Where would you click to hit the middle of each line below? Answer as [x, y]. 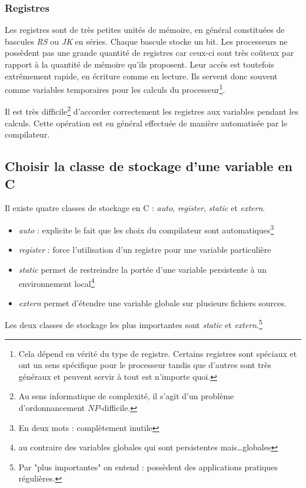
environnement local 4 [56, 282]
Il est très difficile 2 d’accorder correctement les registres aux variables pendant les [152, 111]
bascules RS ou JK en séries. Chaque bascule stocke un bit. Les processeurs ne [146, 41]
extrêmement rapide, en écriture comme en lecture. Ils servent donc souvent [141, 76]
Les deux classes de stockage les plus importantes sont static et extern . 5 [134, 324]
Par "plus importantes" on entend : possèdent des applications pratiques [148, 467]
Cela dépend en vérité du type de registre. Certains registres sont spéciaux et [158, 353]
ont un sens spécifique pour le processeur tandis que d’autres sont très [145, 365]
